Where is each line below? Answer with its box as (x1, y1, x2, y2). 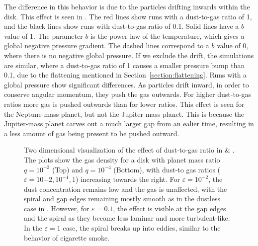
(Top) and (52, 164, 83, 174)
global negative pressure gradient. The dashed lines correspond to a (4, 40, 209, 51)
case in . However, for (24, 203, 89, 213)
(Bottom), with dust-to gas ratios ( (113, 164, 221, 174)
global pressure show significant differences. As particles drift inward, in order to (4, 79, 249, 89)
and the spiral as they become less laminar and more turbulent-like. (24, 213, 230, 223)
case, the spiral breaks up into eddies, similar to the (63, 223, 221, 233)
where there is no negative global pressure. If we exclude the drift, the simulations (4, 50, 254, 60)
